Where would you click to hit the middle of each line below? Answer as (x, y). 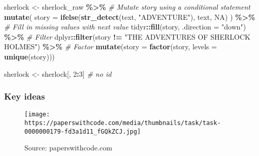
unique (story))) (29, 56)
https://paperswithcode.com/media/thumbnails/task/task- (123, 123)
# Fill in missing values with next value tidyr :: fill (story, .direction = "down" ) (125, 27)
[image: (37, 115)
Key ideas (25, 96)
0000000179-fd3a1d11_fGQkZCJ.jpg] (83, 131)
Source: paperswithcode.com (68, 148)
